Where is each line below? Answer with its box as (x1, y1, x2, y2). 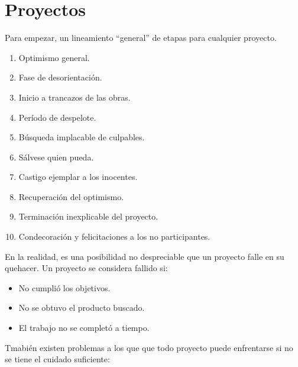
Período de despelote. (18, 111, 96, 123)
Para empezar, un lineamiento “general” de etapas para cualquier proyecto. (5, 31, 277, 44)
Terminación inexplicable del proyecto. (18, 210, 158, 223)
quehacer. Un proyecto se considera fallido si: (5, 262, 168, 274)
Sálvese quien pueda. (18, 150, 94, 163)
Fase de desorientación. (18, 71, 102, 83)
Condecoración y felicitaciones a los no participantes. (18, 230, 210, 243)
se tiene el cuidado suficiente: (5, 353, 110, 365)
